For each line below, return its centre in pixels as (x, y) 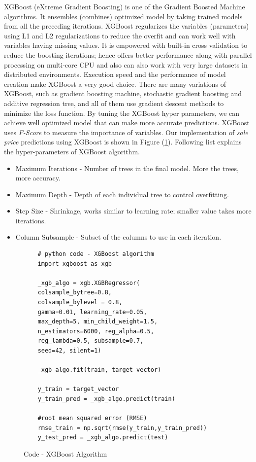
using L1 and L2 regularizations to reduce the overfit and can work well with (120, 35)
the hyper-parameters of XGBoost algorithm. (72, 151)
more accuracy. (38, 178)
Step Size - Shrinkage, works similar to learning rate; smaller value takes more (133, 211)
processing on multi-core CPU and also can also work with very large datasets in (126, 64)
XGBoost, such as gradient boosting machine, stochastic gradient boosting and (123, 93)
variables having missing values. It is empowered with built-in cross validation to (126, 45)
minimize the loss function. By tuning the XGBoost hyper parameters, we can (122, 113)
